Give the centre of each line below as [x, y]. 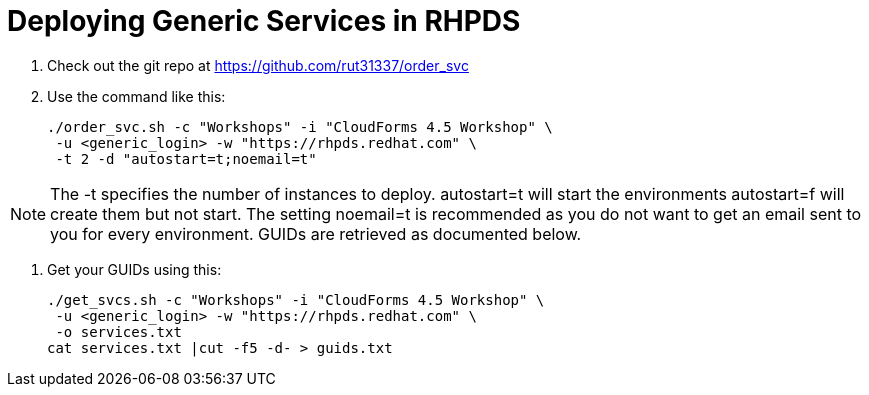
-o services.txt [118, 331]
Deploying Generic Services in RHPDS [264, 21]
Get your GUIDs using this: [134, 269]
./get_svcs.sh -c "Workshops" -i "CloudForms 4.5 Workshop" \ [296, 299]
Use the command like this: [136, 96]
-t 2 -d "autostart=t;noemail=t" [186, 158]
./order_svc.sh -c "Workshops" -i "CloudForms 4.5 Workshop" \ [300, 126]
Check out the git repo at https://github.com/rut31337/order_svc [258, 65]
